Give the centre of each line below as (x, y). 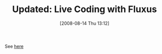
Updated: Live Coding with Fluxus (85, 9)
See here (14, 46)
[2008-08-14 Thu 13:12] (85, 23)
